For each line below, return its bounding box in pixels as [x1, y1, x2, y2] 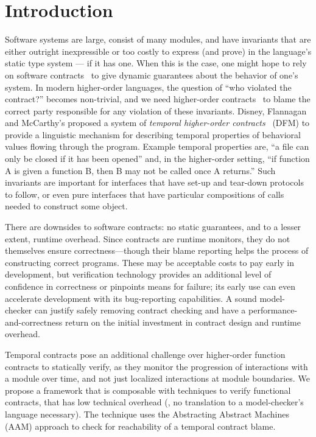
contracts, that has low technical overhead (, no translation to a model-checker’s [5, 396, 304, 408]
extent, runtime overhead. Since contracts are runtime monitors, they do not [5, 232, 290, 245]
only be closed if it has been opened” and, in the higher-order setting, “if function [5, 152, 310, 165]
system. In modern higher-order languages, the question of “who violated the [5, 80, 292, 93]
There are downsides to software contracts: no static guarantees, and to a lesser [5, 220, 301, 233]
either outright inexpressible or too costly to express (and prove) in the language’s [5, 44, 312, 57]
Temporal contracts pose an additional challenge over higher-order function [5, 348, 286, 360]
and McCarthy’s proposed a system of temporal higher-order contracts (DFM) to [5, 116, 310, 129]
